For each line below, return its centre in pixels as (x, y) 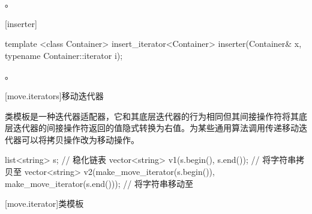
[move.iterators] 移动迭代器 (54, 95)
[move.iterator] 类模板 (44, 203)
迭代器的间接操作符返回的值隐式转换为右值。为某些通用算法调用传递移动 (156, 128)
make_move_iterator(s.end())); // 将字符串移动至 (99, 183)
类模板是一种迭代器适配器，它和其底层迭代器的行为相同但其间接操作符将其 (152, 116)
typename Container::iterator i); (64, 55)
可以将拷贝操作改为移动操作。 (80, 139)
